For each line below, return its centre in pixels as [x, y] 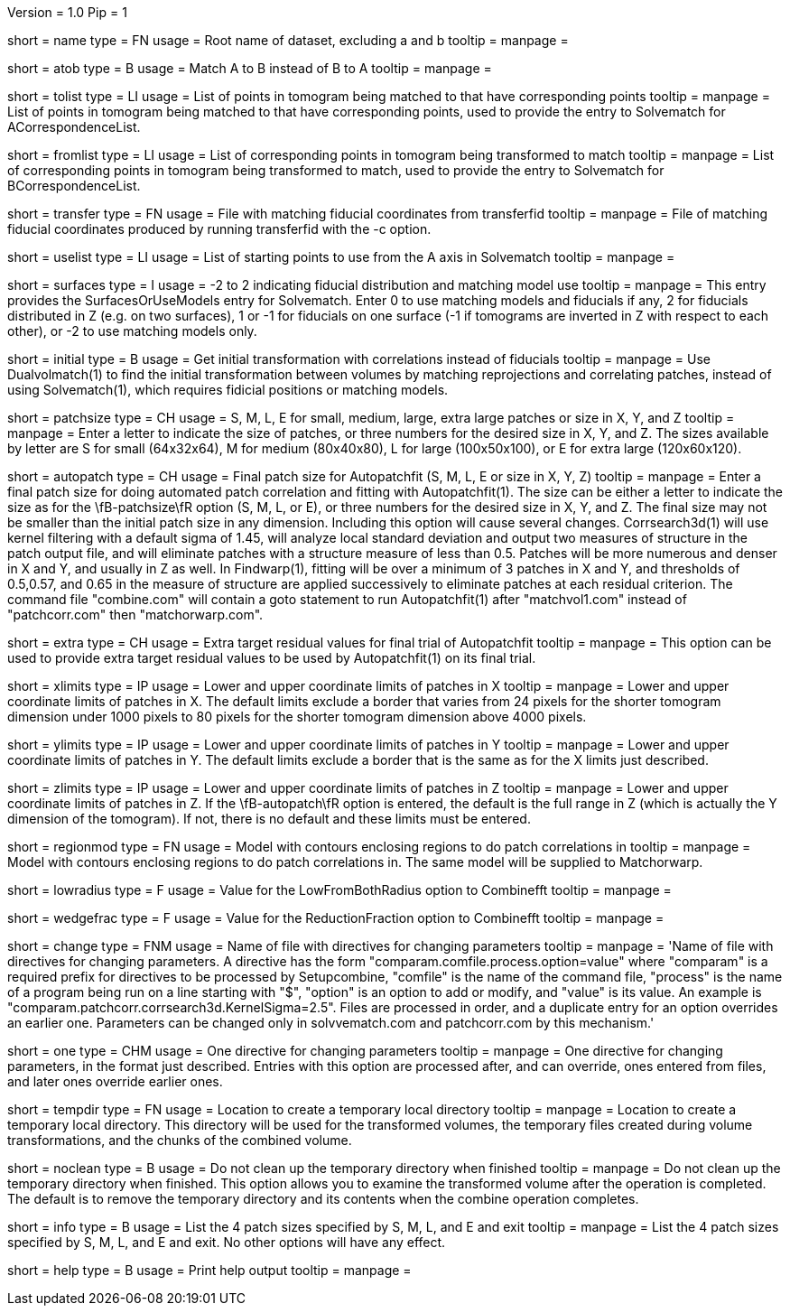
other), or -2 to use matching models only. [132, 331]
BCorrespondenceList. [74, 186]
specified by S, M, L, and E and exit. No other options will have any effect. [227, 1242]
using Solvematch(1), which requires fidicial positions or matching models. [228, 390]
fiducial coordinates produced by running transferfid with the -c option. [219, 229]
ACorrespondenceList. [74, 127]
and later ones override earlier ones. [115, 1081]
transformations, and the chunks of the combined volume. [180, 1140]
